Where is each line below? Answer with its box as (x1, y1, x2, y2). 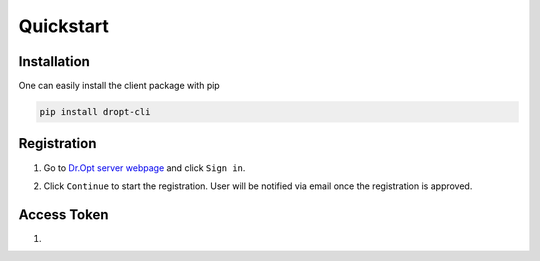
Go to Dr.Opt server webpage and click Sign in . (43, 161, 246, 174)
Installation (18, 53, 90, 70)
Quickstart (18, 15, 110, 37)
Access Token (18, 206, 109, 223)
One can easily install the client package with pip (18, 80, 220, 92)
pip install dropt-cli (39, 106, 151, 118)
